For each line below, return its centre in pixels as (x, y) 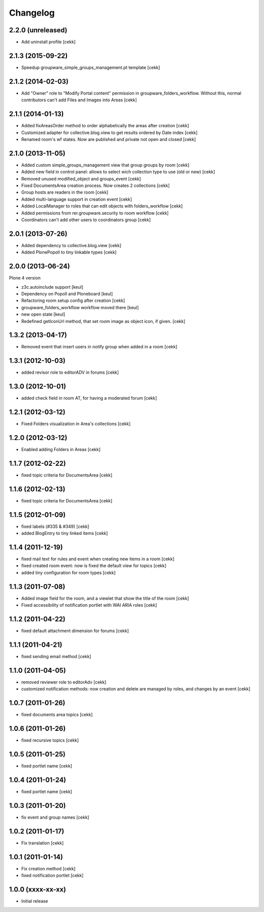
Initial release (35, 901)
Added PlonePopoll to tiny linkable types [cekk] (69, 252)
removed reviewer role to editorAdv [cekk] (64, 682)
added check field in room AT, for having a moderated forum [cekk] (89, 398)
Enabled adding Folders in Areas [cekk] (61, 450)
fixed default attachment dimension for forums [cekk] (75, 631)
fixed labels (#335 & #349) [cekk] (55, 526)
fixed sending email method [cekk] (56, 656)
